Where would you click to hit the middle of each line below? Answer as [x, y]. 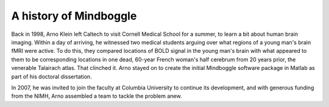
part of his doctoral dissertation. [51, 77]
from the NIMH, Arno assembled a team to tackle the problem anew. [97, 96]
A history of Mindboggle [74, 16]
